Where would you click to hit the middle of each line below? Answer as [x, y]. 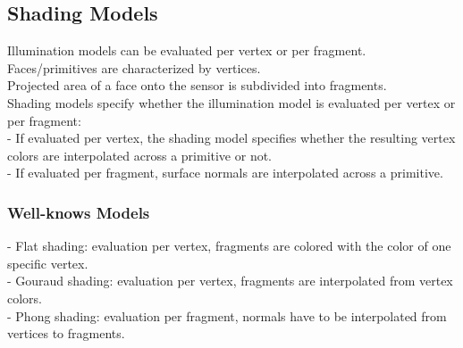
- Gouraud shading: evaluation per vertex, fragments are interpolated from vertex [230, 281]
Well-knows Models [79, 212]
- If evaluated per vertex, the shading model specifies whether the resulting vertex [231, 138]
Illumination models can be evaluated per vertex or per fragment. [187, 50]
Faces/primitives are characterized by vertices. [134, 67]
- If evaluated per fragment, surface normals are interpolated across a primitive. [225, 173]
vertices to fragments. [66, 333]
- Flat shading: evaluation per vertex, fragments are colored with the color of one [229, 246]
